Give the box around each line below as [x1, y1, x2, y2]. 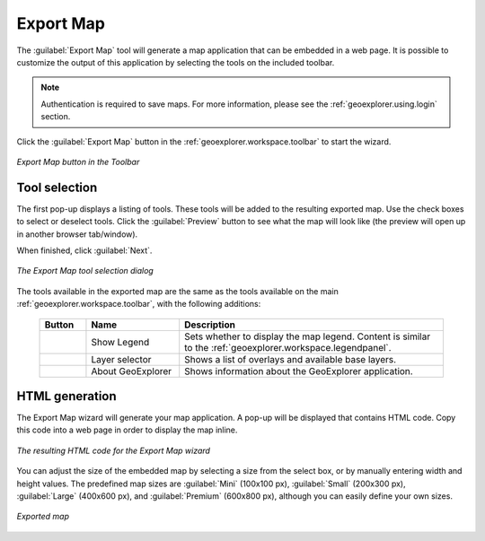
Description [184, 318, 235, 331]
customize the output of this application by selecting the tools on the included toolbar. [16, 57, 335, 67]
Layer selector [91, 353, 152, 365]
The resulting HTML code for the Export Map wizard [16, 445, 211, 456]
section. [40, 111, 71, 122]
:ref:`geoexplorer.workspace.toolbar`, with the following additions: [16, 299, 261, 310]
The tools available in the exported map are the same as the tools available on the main [16, 285, 339, 296]
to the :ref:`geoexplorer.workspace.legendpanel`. [184, 341, 392, 353]
